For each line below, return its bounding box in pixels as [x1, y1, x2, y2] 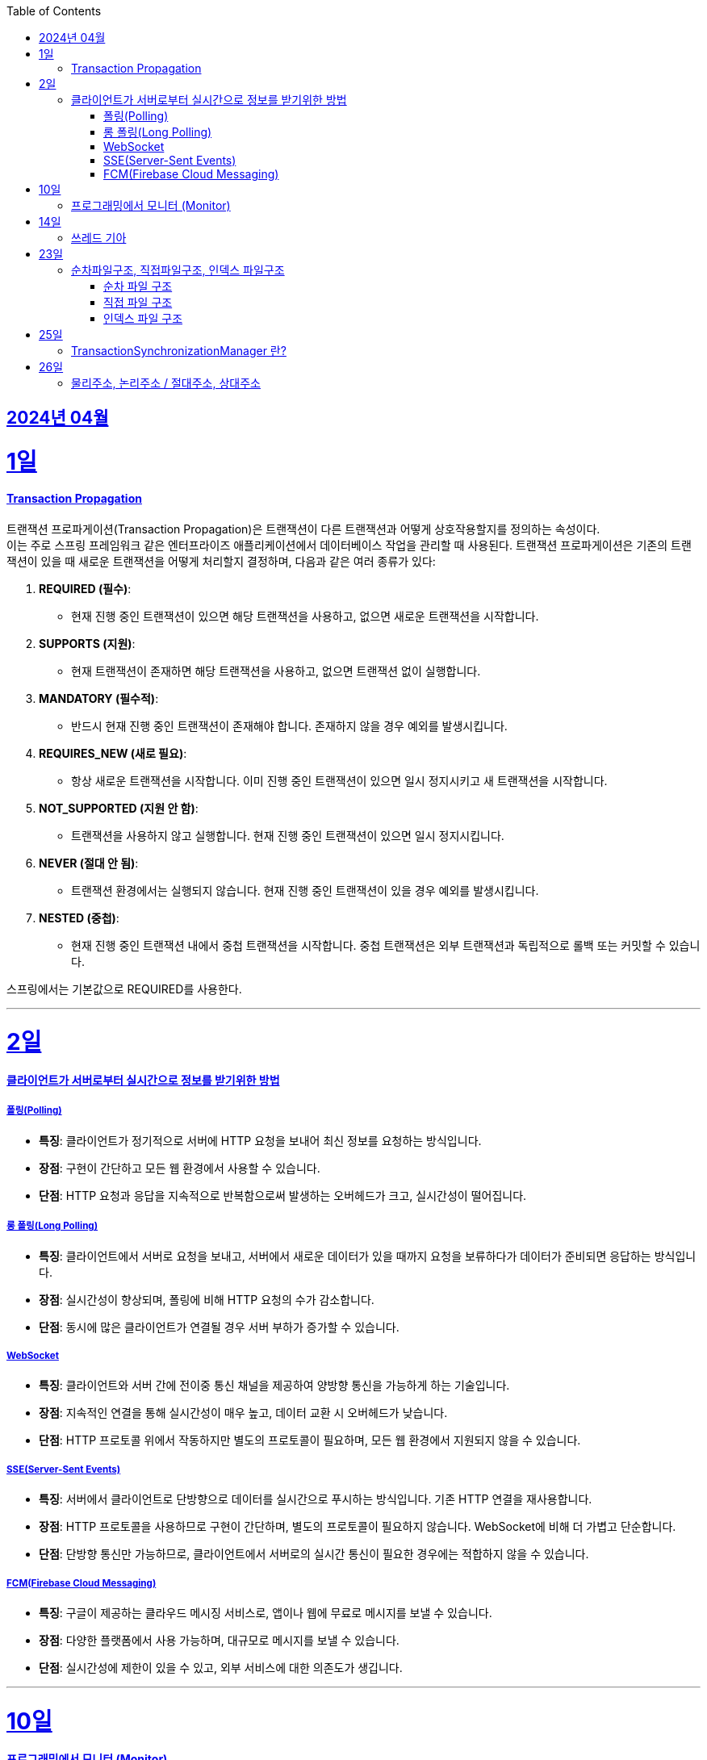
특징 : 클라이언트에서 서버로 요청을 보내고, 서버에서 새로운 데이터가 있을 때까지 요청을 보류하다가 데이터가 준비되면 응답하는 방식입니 [39, 1248, 697, 1263]
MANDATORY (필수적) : [39, 691, 159, 705]
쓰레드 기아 [71, 231, 127, 245]
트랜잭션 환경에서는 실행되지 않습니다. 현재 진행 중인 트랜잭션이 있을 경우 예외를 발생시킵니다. [71, 883, 539, 897]
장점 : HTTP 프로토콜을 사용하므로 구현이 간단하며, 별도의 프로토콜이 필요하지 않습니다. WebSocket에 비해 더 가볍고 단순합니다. [39, 1520, 676, 1534]
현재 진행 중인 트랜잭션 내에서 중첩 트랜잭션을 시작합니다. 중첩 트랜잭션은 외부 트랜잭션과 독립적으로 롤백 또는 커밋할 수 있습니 [71, 938, 701, 952]
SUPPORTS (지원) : [39, 636, 136, 650]
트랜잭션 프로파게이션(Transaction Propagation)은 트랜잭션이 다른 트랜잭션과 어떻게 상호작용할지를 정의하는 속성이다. [6, 521, 600, 536]
